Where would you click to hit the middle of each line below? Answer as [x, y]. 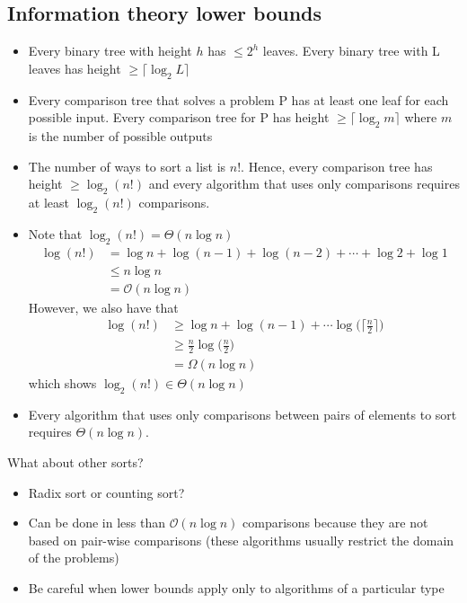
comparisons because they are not [335, 523]
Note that [55, 233]
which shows [62, 383]
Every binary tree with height [110, 51]
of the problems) [74, 558]
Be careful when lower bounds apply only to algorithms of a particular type [236, 587]
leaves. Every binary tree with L [351, 51]
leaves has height [75, 68]
